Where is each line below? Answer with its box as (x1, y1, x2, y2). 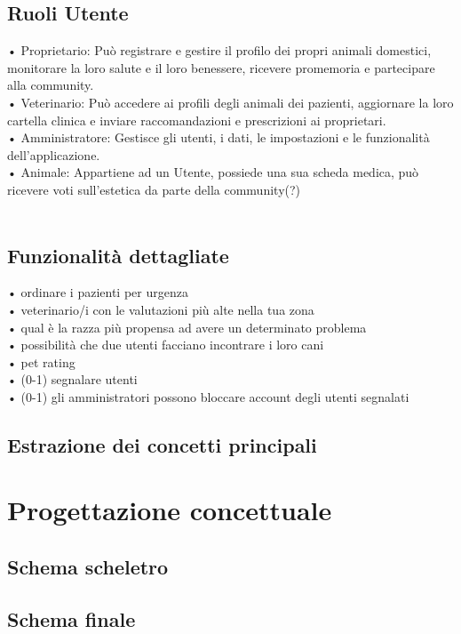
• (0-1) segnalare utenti (7, 370, 138, 389)
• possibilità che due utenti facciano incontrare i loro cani (7, 335, 324, 354)
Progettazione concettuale (7, 492, 332, 528)
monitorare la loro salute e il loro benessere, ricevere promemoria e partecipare (7, 58, 435, 76)
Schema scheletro (7, 553, 169, 581)
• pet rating (7, 352, 76, 371)
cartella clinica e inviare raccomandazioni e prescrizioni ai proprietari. (7, 110, 386, 129)
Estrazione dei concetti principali (7, 430, 317, 458)
